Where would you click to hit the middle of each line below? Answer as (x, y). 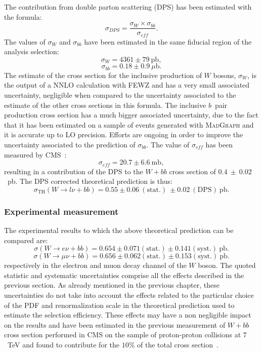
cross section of (192, 171)
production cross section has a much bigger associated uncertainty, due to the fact (131, 115)
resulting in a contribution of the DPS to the (74, 171)
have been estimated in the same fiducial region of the (168, 41)
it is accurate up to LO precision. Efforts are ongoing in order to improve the (124, 134)
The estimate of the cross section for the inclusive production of (103, 75)
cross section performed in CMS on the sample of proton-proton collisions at (123, 335)
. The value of (168, 144)
